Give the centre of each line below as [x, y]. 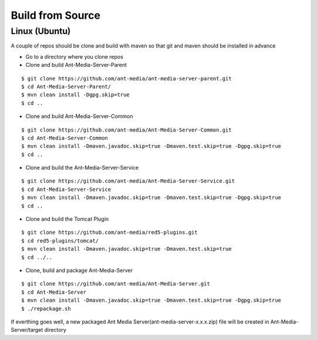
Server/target [27, 330]
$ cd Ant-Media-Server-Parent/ [66, 86]
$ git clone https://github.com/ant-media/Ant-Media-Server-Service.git [128, 181]
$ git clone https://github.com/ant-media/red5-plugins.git [109, 233]
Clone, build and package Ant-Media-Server [79, 270]
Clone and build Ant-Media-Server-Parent [76, 65]
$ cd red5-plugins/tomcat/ [60, 240]
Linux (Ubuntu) [41, 31]
